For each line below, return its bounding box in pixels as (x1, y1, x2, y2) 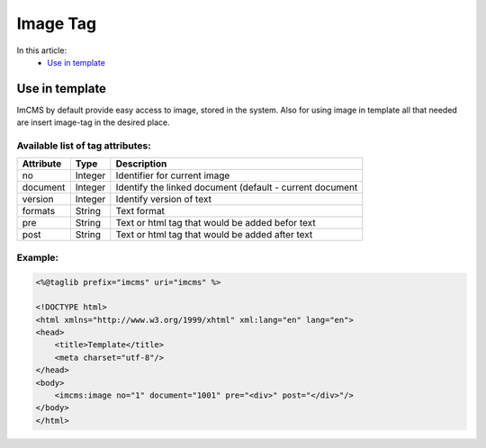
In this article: (16, 45, 67, 56)
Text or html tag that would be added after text (115, 228, 313, 241)
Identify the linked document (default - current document (115, 181, 358, 193)
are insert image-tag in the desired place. (16, 117, 170, 128)
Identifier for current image (115, 169, 230, 182)
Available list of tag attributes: (16, 139, 152, 152)
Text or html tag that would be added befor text (115, 217, 316, 229)
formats (22, 205, 56, 218)
